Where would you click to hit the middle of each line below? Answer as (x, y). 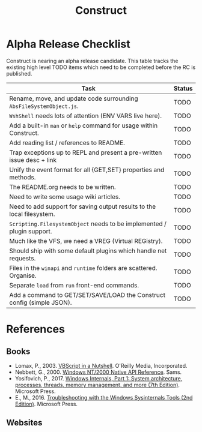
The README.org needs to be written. (63, 187)
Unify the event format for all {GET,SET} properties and (87, 170)
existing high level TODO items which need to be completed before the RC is (101, 67)
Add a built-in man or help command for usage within (84, 125)
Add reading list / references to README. (67, 143)
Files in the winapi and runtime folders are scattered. (83, 268)
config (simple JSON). (41, 302)
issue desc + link (33, 160)
